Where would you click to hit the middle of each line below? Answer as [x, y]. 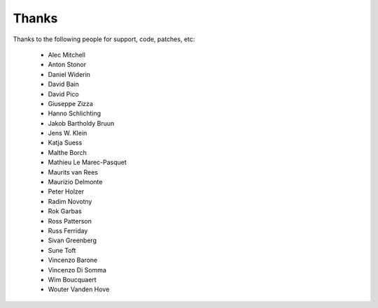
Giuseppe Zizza [71, 103]
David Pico [64, 94]
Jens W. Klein [68, 133]
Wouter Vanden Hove [79, 289]
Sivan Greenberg [72, 240]
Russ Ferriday [68, 230]
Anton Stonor [67, 65]
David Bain [64, 85]
